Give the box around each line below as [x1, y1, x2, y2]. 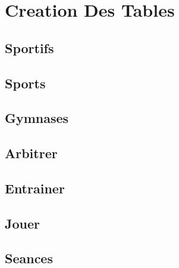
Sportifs [5, 38, 54, 57]
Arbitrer [5, 144, 58, 162]
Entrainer [5, 178, 65, 197]
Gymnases [5, 109, 69, 127]
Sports [5, 73, 46, 92]
